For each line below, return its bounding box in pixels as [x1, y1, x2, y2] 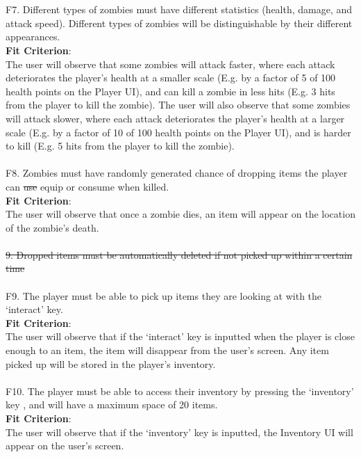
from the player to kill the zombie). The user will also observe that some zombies [6, 97, 351, 112]
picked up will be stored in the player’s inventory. [6, 356, 216, 371]
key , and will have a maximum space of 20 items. [6, 397, 218, 412]
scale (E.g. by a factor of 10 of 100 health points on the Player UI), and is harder [6, 125, 351, 139]
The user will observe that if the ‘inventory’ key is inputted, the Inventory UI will [6, 424, 353, 439]
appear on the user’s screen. [6, 438, 124, 453]
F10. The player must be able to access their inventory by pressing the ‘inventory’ [6, 383, 354, 398]
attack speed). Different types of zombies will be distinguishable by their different [6, 15, 353, 30]
